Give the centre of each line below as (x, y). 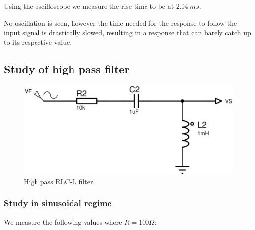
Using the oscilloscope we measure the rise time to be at (89, 6)
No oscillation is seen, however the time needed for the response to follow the (121, 22)
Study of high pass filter (67, 68)
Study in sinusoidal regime (58, 203)
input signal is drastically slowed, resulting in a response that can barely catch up (127, 32)
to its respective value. (38, 42)
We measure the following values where (63, 221)
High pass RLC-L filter (58, 181)
